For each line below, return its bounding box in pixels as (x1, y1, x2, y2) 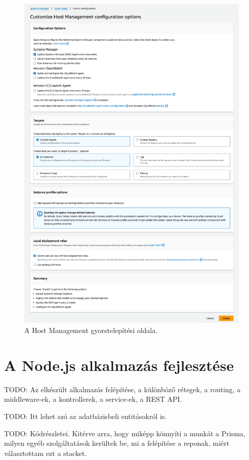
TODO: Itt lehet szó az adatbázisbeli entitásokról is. (4, 410, 167, 421)
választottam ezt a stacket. (4, 447, 87, 458)
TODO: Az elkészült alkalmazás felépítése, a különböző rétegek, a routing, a (4, 384, 241, 394)
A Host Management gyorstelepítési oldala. (24, 325, 158, 336)
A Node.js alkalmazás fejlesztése (4, 354, 234, 375)
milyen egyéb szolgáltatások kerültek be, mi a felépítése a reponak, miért (4, 438, 230, 448)
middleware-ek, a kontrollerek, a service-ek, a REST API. (4, 394, 182, 404)
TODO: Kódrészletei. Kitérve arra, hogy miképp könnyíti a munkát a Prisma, (4, 428, 245, 438)
